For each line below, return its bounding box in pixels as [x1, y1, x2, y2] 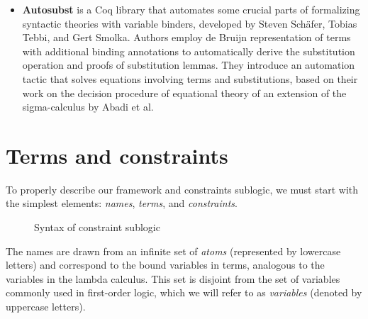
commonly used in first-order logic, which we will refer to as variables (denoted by [6, 285, 362, 300]
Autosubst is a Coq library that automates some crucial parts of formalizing [22, 2, 360, 16]
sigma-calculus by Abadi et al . [22, 99, 154, 114]
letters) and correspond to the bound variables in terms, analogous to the [6, 257, 325, 272]
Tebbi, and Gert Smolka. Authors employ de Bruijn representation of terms [22, 30, 351, 45]
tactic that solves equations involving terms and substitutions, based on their [22, 71, 358, 86]
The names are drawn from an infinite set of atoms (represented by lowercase [6, 243, 341, 258]
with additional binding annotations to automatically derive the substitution [22, 43, 355, 58]
